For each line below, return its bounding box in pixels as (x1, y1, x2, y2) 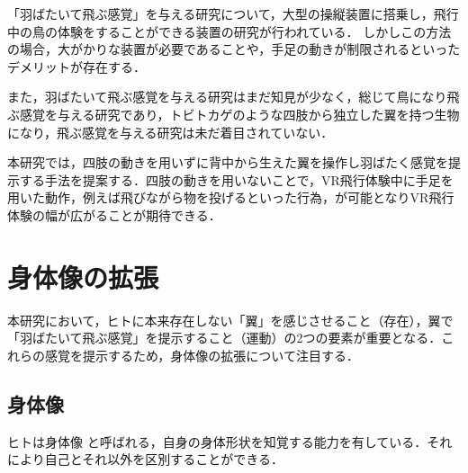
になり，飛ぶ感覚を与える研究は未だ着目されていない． (7, 122, 334, 141)
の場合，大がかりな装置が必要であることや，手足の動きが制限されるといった (7, 40, 461, 58)
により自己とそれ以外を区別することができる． (7, 450, 284, 469)
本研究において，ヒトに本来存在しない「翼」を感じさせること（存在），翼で (7, 310, 454, 329)
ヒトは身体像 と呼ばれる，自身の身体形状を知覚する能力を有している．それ (7, 432, 453, 451)
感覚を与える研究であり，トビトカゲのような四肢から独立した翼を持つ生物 (19, 104, 460, 123)
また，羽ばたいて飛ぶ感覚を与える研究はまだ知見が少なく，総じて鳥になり (7, 87, 447, 106)
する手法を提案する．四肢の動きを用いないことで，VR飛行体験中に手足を (19, 170, 454, 189)
